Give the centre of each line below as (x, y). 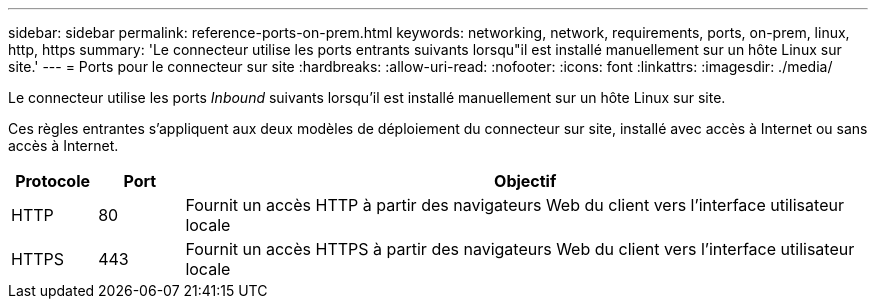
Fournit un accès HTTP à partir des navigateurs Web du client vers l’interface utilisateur (514, 205)
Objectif (525, 181)
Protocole (53, 181)
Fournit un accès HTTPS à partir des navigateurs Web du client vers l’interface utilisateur (520, 249)
